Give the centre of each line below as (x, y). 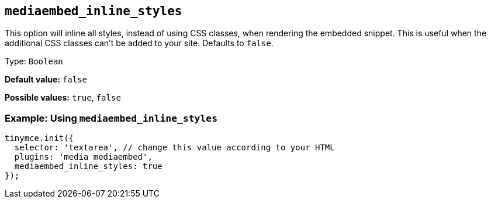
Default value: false (46, 80)
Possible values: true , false (63, 98)
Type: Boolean (34, 61)
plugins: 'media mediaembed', (83, 157)
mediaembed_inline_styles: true (88, 166)
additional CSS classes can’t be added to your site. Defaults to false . (139, 43)
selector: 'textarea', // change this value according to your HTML (174, 148)
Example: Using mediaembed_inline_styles (111, 118)
